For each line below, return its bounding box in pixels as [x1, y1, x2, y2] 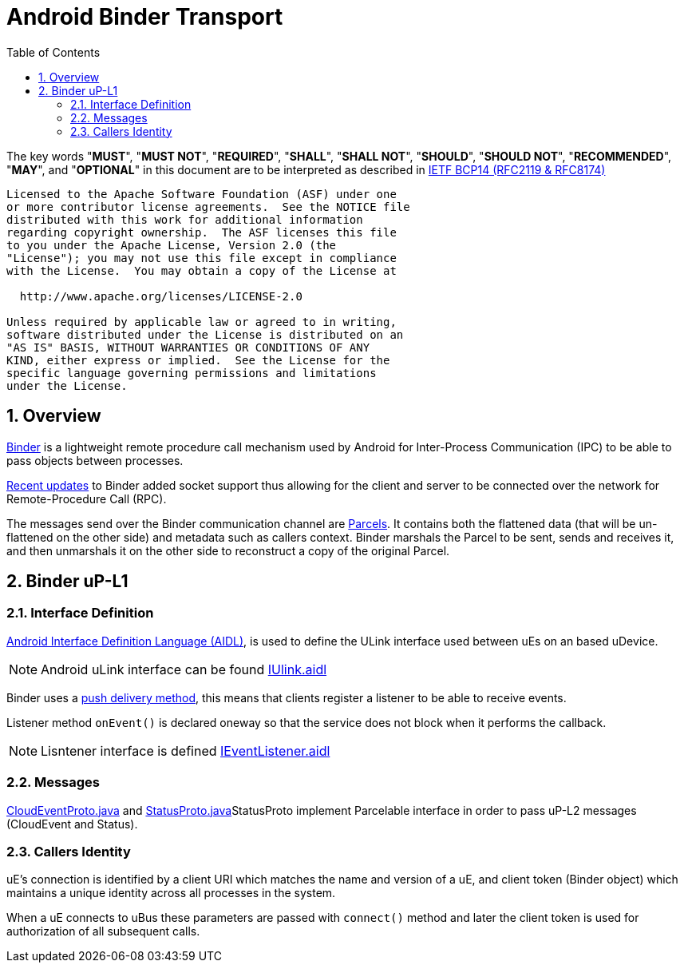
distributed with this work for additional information [6, 212, 363, 226]
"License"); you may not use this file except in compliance [6, 251, 397, 264]
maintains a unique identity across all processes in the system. [6, 886, 336, 900]
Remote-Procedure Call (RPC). [6, 491, 167, 506]
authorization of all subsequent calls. [6, 924, 200, 939]
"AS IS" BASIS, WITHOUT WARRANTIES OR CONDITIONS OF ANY [6, 340, 370, 354]
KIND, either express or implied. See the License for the [6, 353, 390, 367]
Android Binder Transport [6, 3, 283, 30]
